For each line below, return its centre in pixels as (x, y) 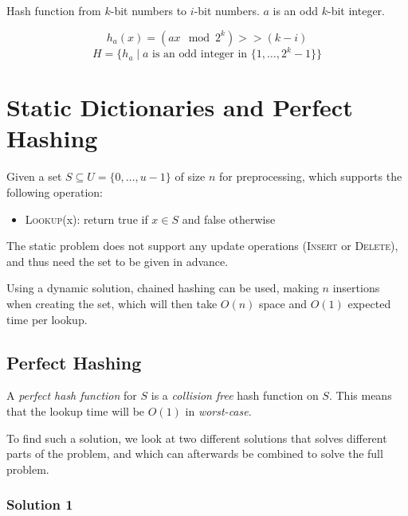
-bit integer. (356, 10)
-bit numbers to (149, 10)
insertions (356, 288)
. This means (360, 395)
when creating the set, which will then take (112, 303)
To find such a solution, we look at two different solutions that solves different (197, 438)
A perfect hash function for (72, 395)
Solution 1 (40, 504)
